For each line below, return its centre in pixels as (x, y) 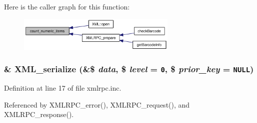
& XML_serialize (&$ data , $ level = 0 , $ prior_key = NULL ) (129, 69)
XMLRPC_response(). (39, 114)
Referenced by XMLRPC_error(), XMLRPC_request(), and (97, 104)
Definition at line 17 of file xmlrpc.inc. (63, 88)
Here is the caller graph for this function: (67, 6)
